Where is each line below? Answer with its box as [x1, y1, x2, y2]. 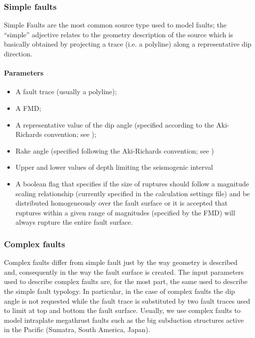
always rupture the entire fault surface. [15, 217, 133, 227]
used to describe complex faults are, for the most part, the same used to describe [4, 276, 248, 286]
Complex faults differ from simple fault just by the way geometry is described [4, 257, 238, 267]
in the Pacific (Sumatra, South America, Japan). [4, 324, 150, 335]
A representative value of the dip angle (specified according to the [15, 119, 214, 130]
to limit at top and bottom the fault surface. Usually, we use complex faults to [4, 305, 241, 315]
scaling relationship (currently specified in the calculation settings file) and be [15, 188, 250, 198]
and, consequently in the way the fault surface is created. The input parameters [4, 266, 244, 277]
